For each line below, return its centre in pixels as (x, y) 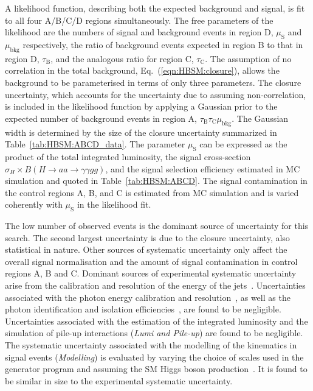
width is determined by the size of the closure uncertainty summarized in (141, 132)
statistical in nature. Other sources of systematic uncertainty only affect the (146, 249)
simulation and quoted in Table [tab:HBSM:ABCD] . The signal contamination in (156, 181)
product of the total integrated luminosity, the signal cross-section (128, 156)
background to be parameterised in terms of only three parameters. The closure (153, 82)
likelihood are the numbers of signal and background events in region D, (139, 32)
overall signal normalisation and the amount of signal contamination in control (151, 261)
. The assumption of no (248, 58)
